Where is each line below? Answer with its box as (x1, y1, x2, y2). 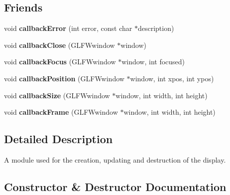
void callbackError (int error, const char (4, 23, 132, 33)
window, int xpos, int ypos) (130, 73, 214, 83)
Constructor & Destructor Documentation (4, 179, 227, 194)
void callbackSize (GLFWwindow (4, 90, 110, 100)
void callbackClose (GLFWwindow (4, 39, 115, 50)
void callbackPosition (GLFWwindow (4, 73, 124, 83)
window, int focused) (121, 56, 185, 67)
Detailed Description (4, 131, 113, 147)
